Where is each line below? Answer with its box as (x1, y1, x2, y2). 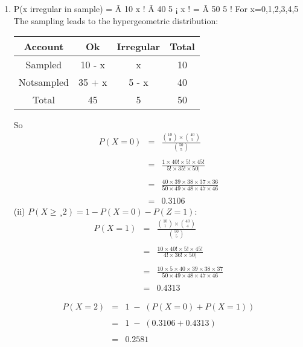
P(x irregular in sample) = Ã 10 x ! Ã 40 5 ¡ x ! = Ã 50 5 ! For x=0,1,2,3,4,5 (13, 2, 299, 15)
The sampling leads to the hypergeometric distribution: (13, 14, 218, 27)
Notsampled (18, 75, 69, 89)
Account (24, 39, 64, 54)
